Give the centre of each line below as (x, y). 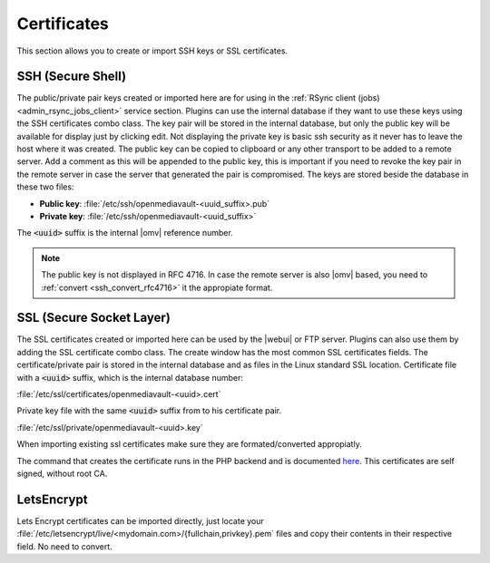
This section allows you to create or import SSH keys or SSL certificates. (152, 51)
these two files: (45, 187)
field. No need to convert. (64, 546)
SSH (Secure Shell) (72, 77)
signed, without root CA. (62, 473)
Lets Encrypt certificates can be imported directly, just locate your (141, 520)
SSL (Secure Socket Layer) (94, 318)
